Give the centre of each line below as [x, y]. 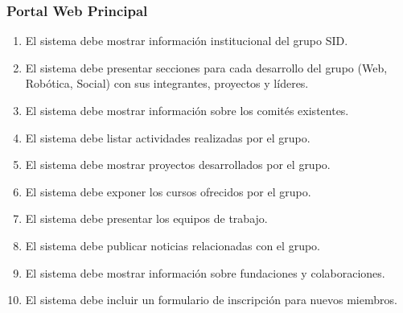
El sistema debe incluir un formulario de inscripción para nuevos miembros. [211, 300]
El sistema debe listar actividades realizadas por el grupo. [168, 137]
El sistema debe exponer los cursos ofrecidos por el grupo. [168, 191]
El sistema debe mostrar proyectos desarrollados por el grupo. [178, 165]
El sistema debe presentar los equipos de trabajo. [146, 218]
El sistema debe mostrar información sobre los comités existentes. [187, 110]
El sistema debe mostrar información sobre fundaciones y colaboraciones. [205, 272]
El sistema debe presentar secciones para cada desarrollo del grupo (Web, [206, 67]
